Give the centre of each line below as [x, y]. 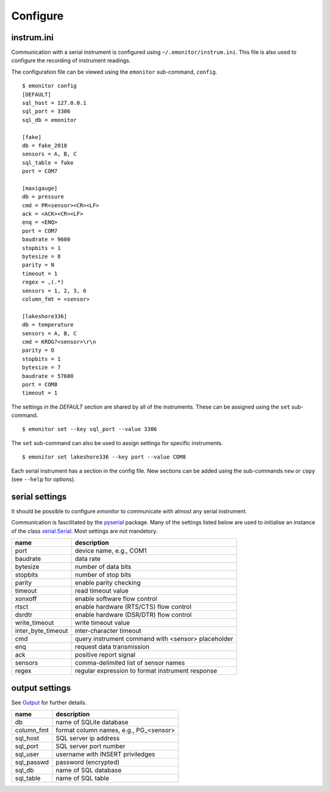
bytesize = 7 [41, 368]
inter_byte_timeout [41, 631]
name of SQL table [83, 779]
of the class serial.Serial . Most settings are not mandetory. [84, 531]
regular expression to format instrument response [146, 671]
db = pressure [43, 197]
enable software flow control [116, 599]
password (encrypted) [88, 762]
